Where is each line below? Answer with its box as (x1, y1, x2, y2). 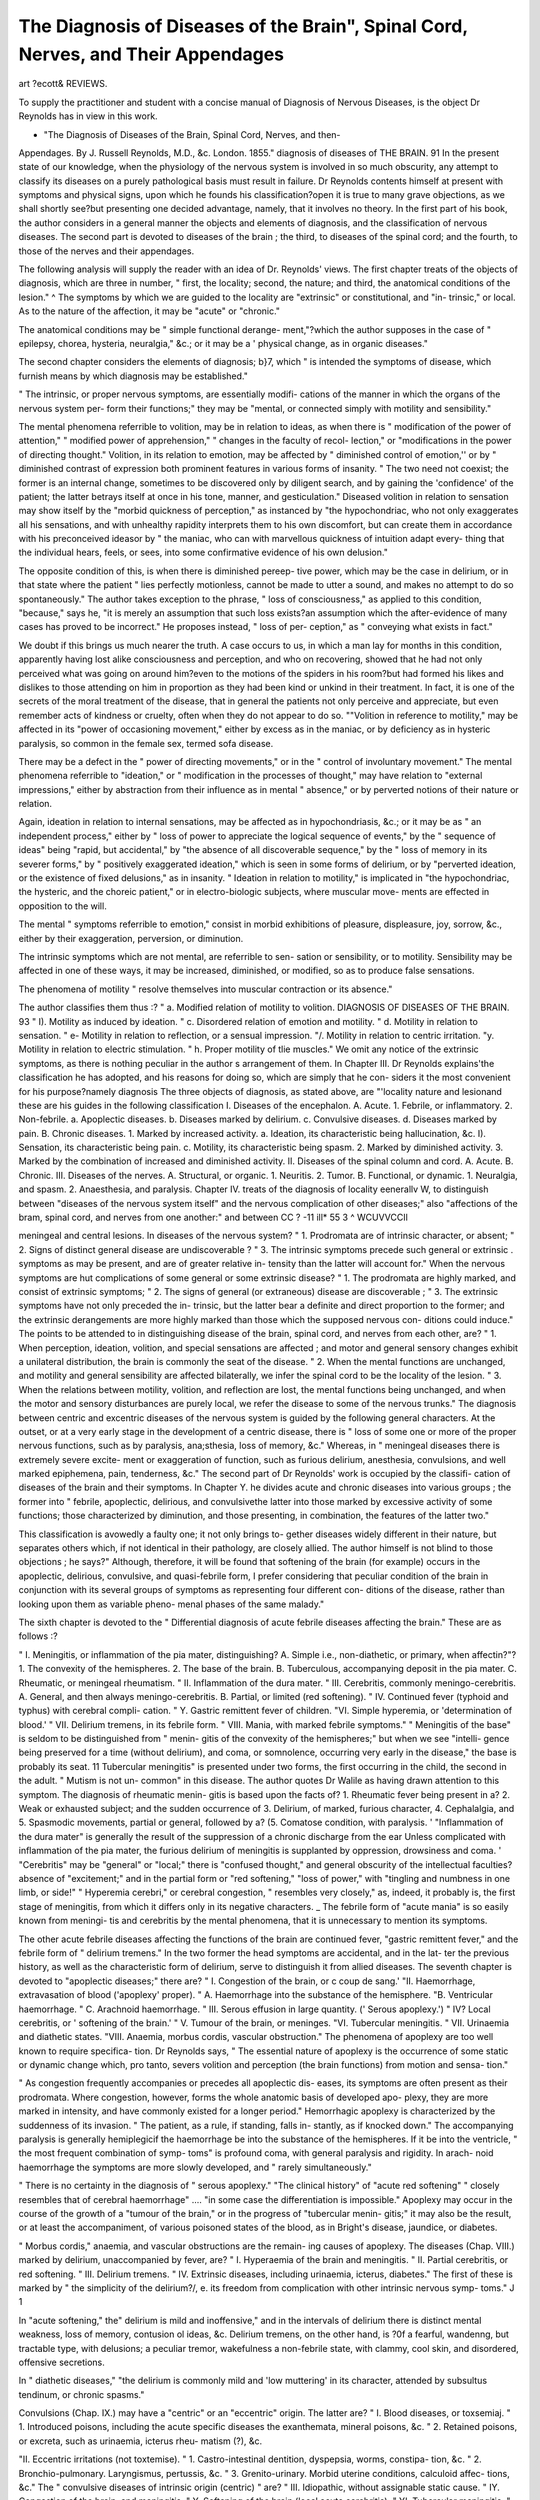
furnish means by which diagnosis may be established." (18, 370, 249, 382)
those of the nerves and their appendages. (18, 245, 195, 257)
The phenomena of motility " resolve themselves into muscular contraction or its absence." (18, 983, 393, 995)
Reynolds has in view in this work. (18, 110, 159, 122)
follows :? (18, 1630, 59, 1642)
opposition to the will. (18, 900, 107, 912)
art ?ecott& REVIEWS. (18, 78, 108, 90)
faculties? (471, 1858, 513, 1870)
